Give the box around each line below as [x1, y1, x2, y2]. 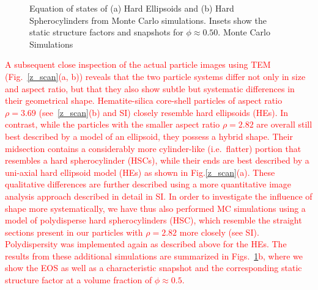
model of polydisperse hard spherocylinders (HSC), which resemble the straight [5, 214, 302, 227]
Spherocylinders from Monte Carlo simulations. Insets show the [29, 13, 267, 26]
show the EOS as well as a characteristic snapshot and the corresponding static [5, 261, 302, 274]
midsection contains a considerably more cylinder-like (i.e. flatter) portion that [5, 142, 301, 154]
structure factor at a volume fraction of [5, 274, 152, 286]
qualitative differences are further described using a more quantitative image [5, 178, 291, 190]
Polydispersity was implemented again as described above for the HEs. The [5, 237, 287, 250]
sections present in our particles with [5, 225, 143, 238]
